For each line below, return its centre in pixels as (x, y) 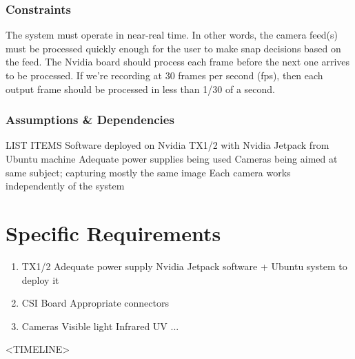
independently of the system (65, 186)
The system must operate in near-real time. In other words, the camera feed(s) (172, 35)
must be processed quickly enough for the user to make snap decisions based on (173, 48)
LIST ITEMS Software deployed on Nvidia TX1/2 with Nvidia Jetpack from (168, 145)
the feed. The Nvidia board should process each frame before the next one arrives (178, 62)
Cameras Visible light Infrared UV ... (100, 326)
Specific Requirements (113, 233)
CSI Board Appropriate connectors (95, 303)
